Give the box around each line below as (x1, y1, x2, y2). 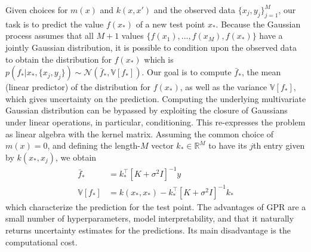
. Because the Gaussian (215, 17, 301, 30)
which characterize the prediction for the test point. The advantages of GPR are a (5, 200, 306, 213)
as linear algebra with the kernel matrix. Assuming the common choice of (5, 127, 274, 140)
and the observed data (153, 4, 236, 16)
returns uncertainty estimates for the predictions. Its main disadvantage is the (5, 223, 291, 236)
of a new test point (136, 17, 205, 30)
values (121, 29, 144, 42)
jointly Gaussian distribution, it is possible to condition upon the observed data (5, 41, 297, 53)
